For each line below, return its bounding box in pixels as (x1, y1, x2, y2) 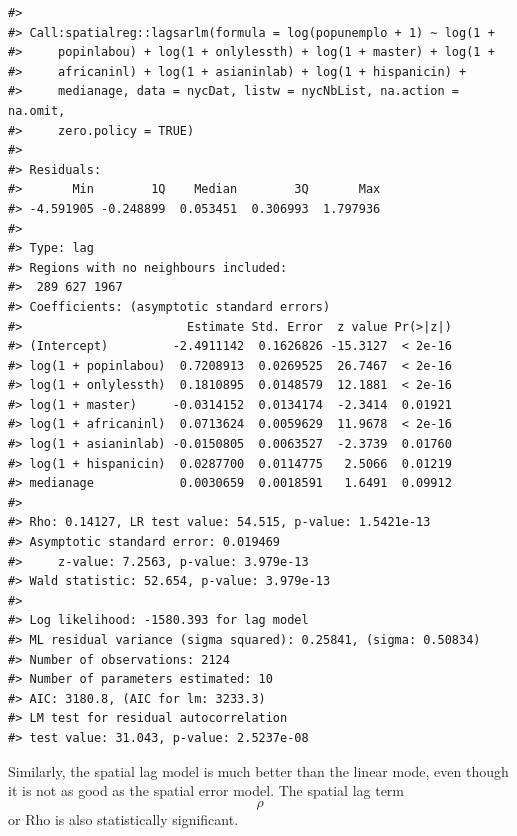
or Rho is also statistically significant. (8, 808, 239, 829)
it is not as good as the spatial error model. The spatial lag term (8, 780, 405, 801)
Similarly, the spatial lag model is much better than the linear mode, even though (8, 760, 509, 781)
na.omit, (8, 103, 66, 118)
